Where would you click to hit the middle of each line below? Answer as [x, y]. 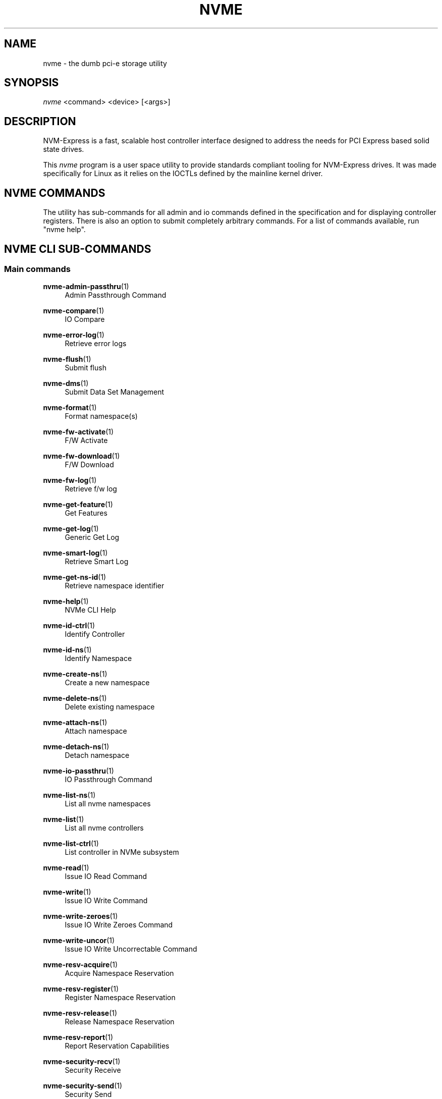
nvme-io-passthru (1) [78, 771]
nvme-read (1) [66, 868]
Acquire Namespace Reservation [119, 973]
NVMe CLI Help [90, 610]
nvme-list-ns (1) [69, 795]
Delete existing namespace [110, 707]
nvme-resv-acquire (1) [80, 965]
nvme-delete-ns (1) [75, 698]
